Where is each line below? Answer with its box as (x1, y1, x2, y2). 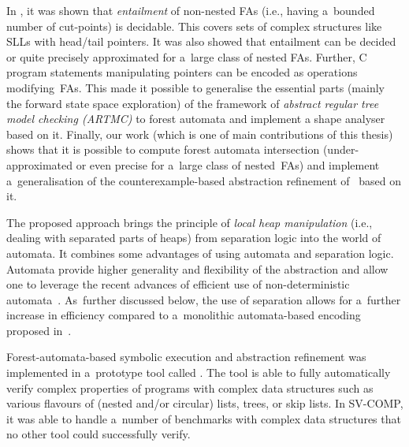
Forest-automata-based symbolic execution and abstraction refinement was (6, 348, 366, 365)
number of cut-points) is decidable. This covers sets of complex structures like (6, 17, 382, 34)
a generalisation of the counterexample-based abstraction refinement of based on (6, 172, 401, 188)
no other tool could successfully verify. (6, 426, 191, 442)
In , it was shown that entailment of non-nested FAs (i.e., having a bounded (6, 2, 375, 18)
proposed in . (6, 322, 72, 338)
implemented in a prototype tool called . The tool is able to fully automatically (6, 364, 391, 381)
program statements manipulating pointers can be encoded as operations (6, 64, 358, 80)
